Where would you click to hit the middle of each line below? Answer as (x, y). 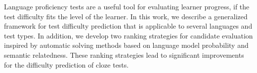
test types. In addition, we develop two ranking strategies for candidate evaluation (128, 35)
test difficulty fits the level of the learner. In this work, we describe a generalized (126, 16)
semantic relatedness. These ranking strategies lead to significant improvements (124, 55)
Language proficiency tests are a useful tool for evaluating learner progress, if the (127, 6)
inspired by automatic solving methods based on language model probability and (126, 45)
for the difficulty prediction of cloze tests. (66, 64)
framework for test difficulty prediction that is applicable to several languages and (128, 26)
